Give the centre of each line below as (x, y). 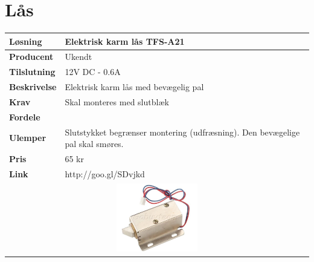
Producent (31, 57)
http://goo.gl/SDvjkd (105, 173)
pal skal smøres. (94, 144)
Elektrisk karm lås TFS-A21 (125, 41)
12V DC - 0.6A (93, 72)
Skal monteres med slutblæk (117, 102)
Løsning (26, 41)
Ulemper (28, 138)
